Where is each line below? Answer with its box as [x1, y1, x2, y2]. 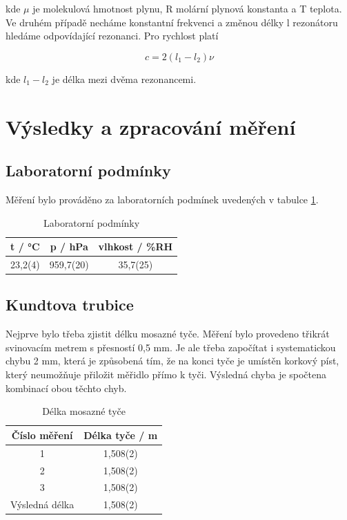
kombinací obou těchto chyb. [6, 380, 127, 395]
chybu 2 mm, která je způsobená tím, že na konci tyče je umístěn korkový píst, [6, 353, 339, 368]
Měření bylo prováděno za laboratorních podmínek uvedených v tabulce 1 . [6, 192, 319, 206]
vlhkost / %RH [98, 239, 173, 254]
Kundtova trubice [6, 294, 134, 315]
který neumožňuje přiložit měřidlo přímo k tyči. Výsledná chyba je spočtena [6, 367, 327, 382]
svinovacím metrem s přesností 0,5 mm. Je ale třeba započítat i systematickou [6, 340, 336, 354]
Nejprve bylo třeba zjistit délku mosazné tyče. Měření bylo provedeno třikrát [6, 326, 330, 341]
